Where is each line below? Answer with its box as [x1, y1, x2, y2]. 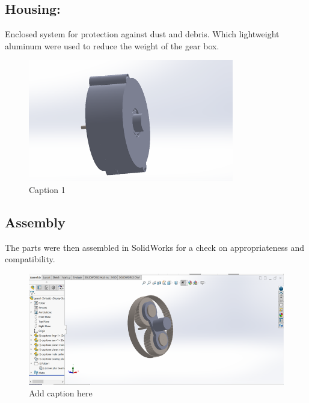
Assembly [5, 212, 66, 231]
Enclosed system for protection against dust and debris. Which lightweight [5, 28, 280, 40]
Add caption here [29, 387, 93, 399]
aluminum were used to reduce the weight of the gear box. [5, 39, 219, 52]
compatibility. [5, 253, 55, 265]
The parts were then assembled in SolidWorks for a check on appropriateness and [5, 241, 305, 253]
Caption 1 [29, 183, 66, 195]
